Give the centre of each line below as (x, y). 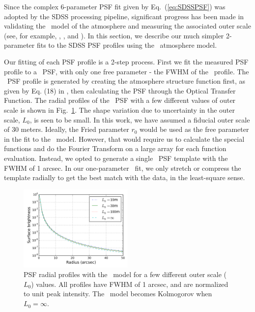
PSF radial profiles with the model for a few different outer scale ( (125, 274)
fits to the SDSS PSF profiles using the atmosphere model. (127, 45)
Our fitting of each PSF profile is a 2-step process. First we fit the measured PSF (126, 61)
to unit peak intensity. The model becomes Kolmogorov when (118, 294)
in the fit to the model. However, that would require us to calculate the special (124, 139)
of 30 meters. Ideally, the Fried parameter (67, 129)
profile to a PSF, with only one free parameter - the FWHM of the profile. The (127, 71)
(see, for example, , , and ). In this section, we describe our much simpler (114, 35)
